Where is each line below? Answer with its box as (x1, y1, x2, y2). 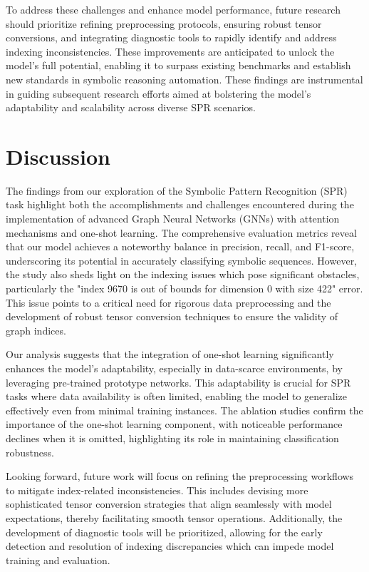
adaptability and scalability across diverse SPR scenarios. (6, 100, 256, 115)
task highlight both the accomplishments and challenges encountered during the (6, 197, 354, 212)
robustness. (6, 444, 54, 459)
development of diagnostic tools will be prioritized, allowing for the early (6, 524, 323, 539)
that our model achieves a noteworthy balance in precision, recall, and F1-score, (6, 239, 355, 254)
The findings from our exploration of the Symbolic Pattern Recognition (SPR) (6, 183, 348, 198)
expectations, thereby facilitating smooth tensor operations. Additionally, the (6, 510, 343, 525)
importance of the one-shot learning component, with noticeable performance (6, 417, 343, 431)
